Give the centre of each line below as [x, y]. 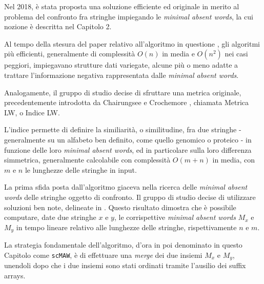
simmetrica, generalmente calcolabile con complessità [87, 160]
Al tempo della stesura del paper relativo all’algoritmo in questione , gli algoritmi [132, 43]
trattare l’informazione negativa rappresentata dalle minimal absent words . [121, 75]
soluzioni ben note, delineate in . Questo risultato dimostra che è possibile [120, 207]
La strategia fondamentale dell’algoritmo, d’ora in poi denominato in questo [123, 245]
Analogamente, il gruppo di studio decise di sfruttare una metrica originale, [123, 92]
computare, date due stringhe [50, 217]
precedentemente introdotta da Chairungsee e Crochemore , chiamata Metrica [127, 102]
